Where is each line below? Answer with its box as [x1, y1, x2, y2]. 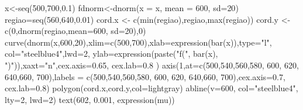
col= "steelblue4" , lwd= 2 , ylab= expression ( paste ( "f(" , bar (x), [5, 47, 218, 60]
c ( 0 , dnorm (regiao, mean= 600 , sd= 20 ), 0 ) [5, 25, 146, 37]
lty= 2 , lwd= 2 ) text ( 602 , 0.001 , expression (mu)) [5, 93, 175, 105]
